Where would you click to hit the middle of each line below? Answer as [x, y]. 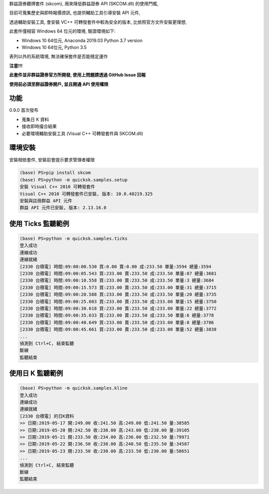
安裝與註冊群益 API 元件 [46, 201]
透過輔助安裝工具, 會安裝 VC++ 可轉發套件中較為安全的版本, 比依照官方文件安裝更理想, [98, 22]
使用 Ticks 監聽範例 [39, 224]
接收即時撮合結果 [39, 126]
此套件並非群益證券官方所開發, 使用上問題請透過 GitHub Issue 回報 [77, 75]
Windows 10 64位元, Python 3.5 [54, 47]
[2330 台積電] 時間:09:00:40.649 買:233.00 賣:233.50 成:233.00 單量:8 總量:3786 [117, 322]
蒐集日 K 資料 [35, 119]
